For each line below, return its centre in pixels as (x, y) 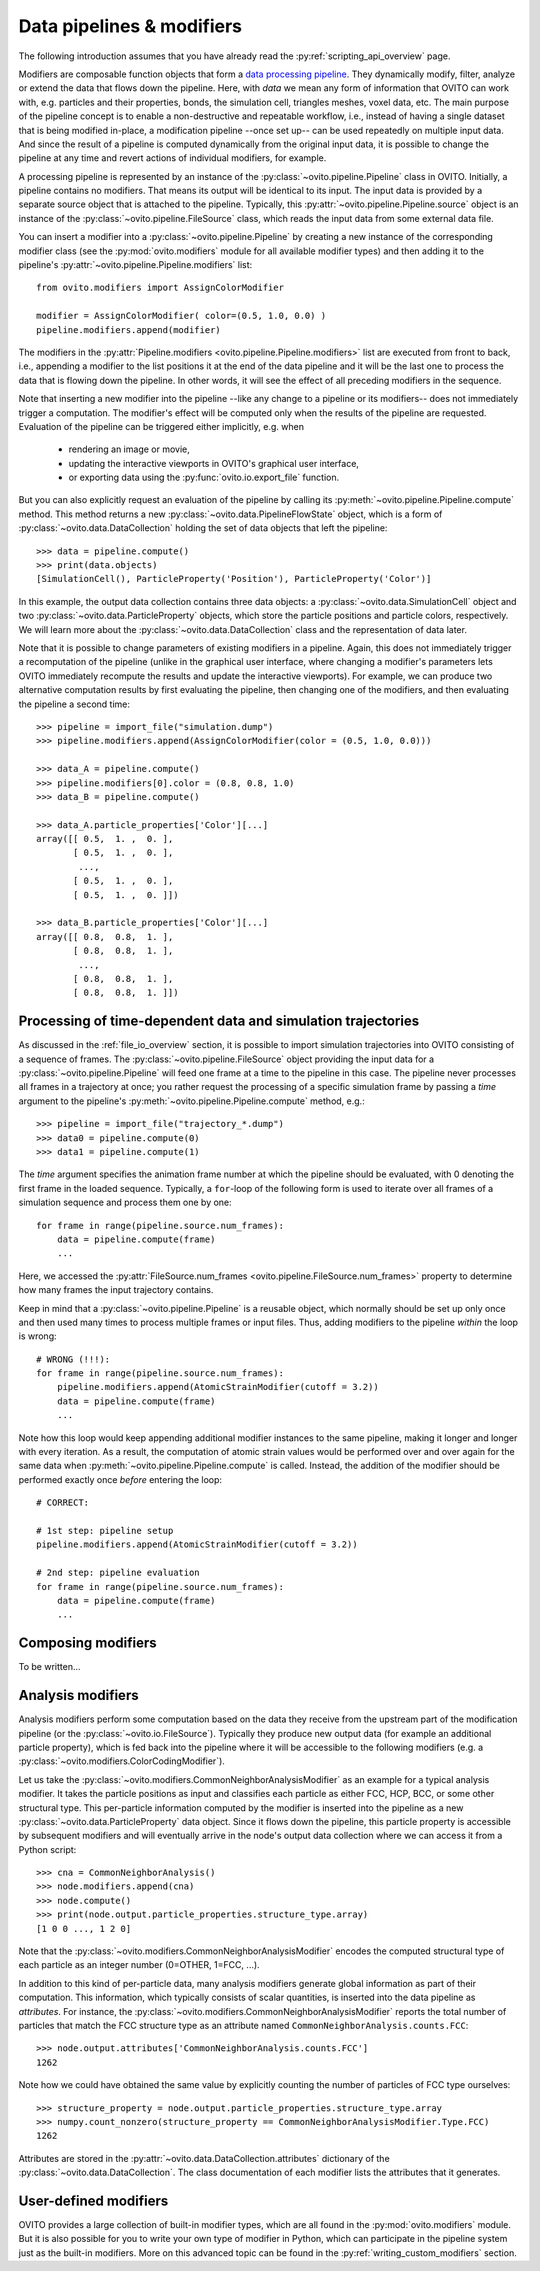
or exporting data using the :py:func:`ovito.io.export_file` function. (204, 477)
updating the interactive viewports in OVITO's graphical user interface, (214, 463)
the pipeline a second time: (74, 704)
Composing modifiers (87, 1643)
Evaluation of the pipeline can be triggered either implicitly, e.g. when (161, 426)
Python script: (47, 1849)
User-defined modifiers (93, 2200)
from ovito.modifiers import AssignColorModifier (160, 288)
